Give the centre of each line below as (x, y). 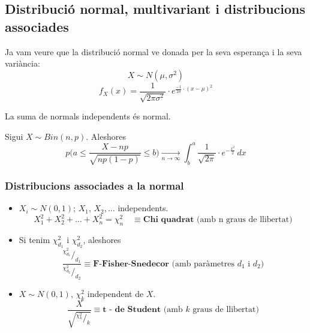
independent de (115, 294)
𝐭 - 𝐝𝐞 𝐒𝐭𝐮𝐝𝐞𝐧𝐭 (132, 310)
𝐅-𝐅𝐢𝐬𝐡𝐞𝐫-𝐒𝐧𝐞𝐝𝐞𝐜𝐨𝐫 (131, 264)
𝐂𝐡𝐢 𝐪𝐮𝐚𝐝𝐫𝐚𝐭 (168, 220)
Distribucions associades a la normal (94, 185)
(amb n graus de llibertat (243, 220)
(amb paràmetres (203, 264)
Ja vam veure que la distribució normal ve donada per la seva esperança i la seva (154, 51)
